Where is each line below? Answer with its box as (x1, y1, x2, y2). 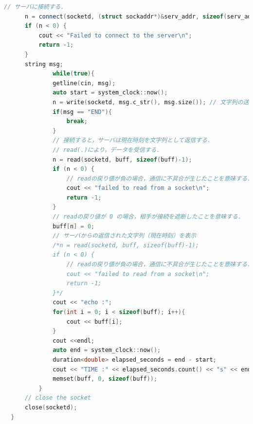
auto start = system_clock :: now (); (53, 89, 168, 96)
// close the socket (24, 394, 91, 402)
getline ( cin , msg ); (53, 79, 116, 87)
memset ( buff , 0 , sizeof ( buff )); (53, 375, 158, 383)
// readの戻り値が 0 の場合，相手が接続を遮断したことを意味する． (53, 213, 244, 221)
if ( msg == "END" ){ (53, 108, 112, 115)
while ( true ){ (53, 70, 95, 77)
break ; (66, 118, 88, 125)
